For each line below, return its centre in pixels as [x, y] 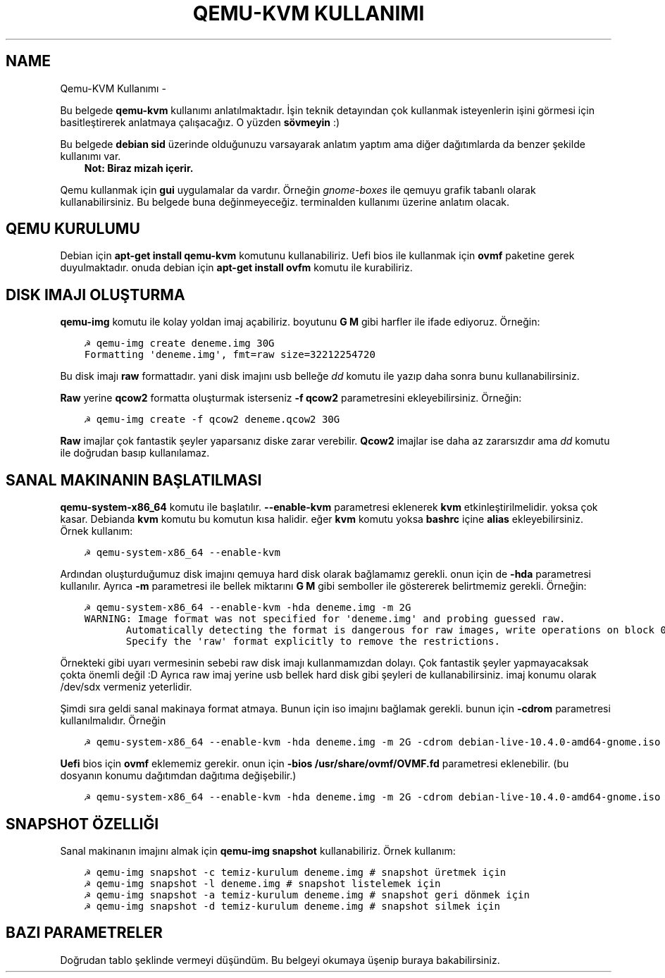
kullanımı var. [91, 156]
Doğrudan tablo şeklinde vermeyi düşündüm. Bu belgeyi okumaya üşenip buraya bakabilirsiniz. [280, 960]
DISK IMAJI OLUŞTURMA [95, 295]
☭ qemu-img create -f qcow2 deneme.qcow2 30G [212, 420]
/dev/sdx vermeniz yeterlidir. [126, 687]
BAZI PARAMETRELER [84, 933]
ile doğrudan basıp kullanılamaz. [135, 453]
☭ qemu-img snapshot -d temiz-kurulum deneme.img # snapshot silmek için [292, 906]
